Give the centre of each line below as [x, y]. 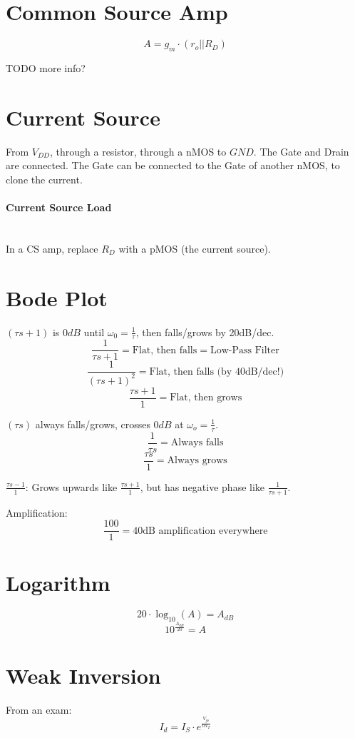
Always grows [197, 461]
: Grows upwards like [71, 486]
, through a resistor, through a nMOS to [138, 151]
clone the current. [44, 179]
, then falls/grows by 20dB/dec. [205, 332]
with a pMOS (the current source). [195, 248]
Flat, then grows [206, 398]
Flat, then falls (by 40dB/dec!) [217, 371]
